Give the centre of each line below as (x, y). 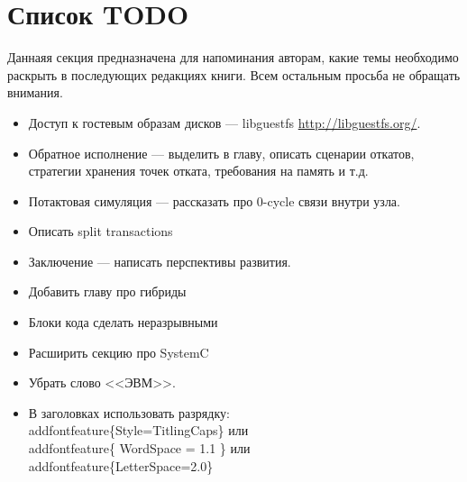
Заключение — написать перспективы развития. (160, 261)
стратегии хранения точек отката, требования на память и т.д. (198, 171)
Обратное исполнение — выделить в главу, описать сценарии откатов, (221, 153)
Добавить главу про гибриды (107, 291)
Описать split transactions (101, 231)
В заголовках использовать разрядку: (129, 412)
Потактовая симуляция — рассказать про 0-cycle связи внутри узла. (214, 200)
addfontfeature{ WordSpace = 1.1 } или (139, 448)
